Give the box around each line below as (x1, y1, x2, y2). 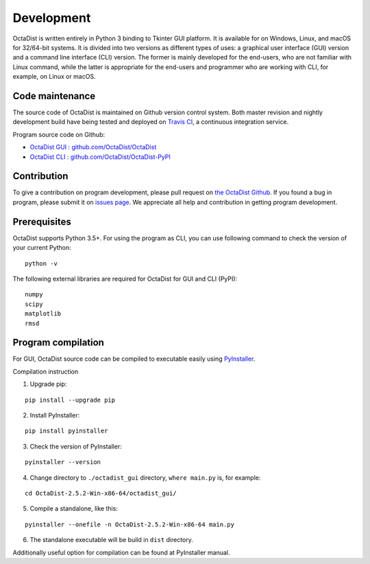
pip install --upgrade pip (25, 396, 116, 404)
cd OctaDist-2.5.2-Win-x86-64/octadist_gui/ (25, 489, 177, 497)
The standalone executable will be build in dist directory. (29, 536, 193, 544)
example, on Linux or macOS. (12, 73, 96, 81)
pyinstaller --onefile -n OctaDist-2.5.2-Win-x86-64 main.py (25, 520, 234, 528)
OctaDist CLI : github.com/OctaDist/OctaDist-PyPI (29, 153, 171, 161)
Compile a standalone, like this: (29, 504, 118, 513)
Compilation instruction (12, 367, 79, 376)
